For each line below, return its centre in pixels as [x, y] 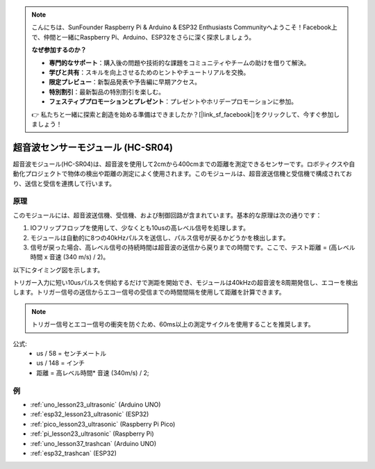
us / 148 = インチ [61, 363]
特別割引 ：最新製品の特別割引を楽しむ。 [107, 92]
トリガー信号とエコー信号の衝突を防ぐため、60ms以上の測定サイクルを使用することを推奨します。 [173, 324]
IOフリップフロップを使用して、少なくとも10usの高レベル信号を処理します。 [140, 228]
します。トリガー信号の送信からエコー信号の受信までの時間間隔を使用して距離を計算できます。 [149, 293]
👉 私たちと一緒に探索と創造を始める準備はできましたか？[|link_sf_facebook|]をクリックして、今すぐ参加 [183, 114]
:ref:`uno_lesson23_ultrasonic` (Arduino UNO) [95, 404]
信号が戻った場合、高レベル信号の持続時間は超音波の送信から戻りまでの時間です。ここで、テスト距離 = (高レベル [193, 247]
